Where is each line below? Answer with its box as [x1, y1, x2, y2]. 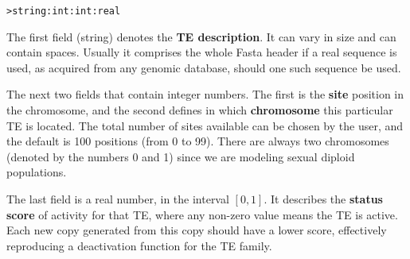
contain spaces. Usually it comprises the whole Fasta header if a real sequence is [6, 44, 397, 60]
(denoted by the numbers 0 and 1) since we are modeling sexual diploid [6, 148, 355, 164]
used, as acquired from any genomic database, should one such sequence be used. [6, 59, 401, 75]
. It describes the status [264, 191, 383, 207]
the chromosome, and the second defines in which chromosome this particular [6, 102, 393, 118]
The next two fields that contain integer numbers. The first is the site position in [6, 86, 404, 102]
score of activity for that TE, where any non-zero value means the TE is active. [6, 206, 398, 222]
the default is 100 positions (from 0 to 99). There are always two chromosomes [6, 133, 389, 149]
